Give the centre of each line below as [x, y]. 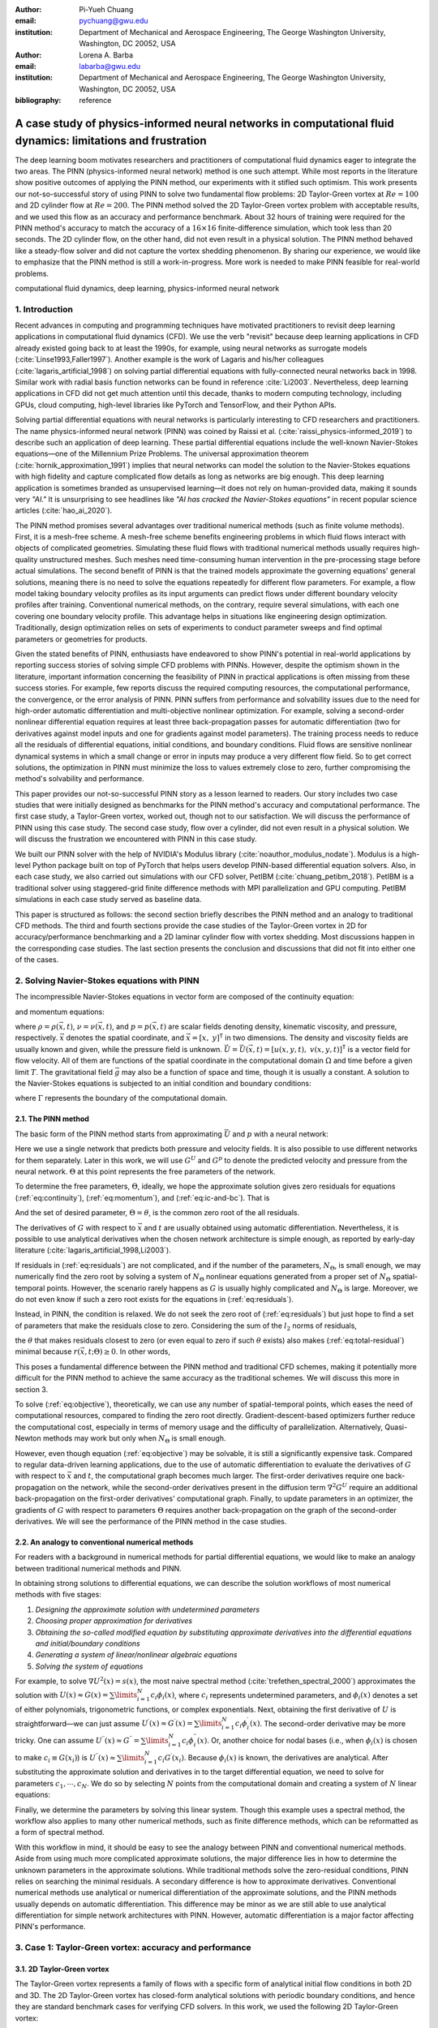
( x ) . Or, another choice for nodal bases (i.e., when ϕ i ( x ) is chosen [307, 1741]
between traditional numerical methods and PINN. [98, 1568]
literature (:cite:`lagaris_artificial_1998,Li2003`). [93, 1250]
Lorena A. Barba [106, 55]
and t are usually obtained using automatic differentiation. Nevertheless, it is [271, 1227]
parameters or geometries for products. [81, 639]
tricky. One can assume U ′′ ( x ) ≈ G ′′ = [77, 1740]
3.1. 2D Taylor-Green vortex [62, 1969]
